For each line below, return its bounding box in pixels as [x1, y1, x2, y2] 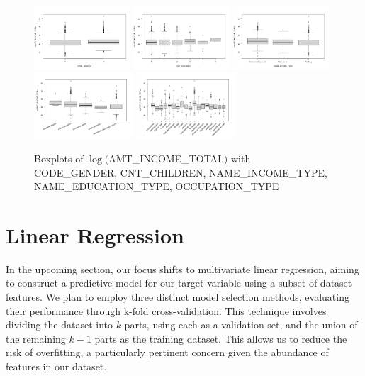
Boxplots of [34, 150, 84, 165]
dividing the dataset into [6, 317, 113, 332]
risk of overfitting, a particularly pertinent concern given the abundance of [6, 345, 329, 360]
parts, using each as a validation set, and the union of [124, 317, 358, 332]
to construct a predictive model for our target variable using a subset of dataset [6, 275, 352, 290]
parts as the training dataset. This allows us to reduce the [94, 331, 347, 345]
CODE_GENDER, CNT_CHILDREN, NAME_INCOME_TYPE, [34, 165, 327, 179]
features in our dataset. [6, 359, 107, 373]
